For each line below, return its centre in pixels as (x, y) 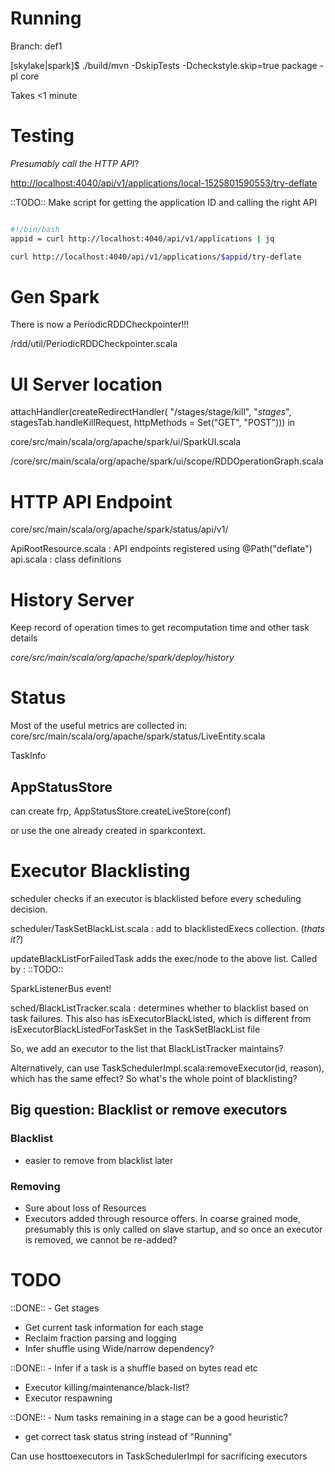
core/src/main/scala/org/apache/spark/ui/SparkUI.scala (126, 442)
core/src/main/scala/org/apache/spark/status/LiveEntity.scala (138, 736)
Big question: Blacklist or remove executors (149, 1110)
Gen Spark (55, 296)
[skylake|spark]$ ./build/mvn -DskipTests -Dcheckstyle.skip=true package (164, 65)
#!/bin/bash (35, 229)
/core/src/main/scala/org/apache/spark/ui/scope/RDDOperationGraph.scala (167, 461)
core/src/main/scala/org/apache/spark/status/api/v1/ (119, 529)
